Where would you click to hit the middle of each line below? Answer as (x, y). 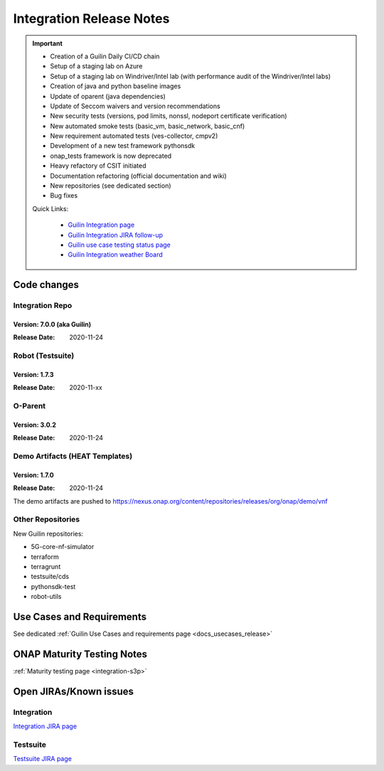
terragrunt (46, 566)
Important (48, 43)
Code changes (46, 285)
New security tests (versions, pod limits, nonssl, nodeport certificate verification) (169, 116)
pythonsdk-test (53, 586)
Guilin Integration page (101, 225)
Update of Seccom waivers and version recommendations (135, 106)
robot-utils (46, 597)
